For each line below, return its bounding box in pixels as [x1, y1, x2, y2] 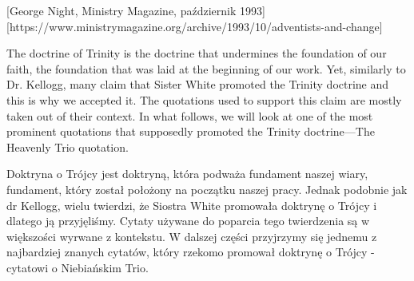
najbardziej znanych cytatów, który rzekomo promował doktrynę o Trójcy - [6, 243, 375, 260]
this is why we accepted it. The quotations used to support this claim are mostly [6, 91, 402, 108]
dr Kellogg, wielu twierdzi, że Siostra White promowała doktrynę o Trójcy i [6, 196, 377, 213]
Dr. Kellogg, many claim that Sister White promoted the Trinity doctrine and [6, 76, 389, 93]
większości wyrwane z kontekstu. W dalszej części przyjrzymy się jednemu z [6, 228, 377, 244]
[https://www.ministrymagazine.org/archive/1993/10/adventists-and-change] [6, 18, 383, 34]
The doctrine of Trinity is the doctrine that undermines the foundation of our [6, 45, 387, 61]
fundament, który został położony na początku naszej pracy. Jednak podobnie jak [6, 180, 408, 197]
